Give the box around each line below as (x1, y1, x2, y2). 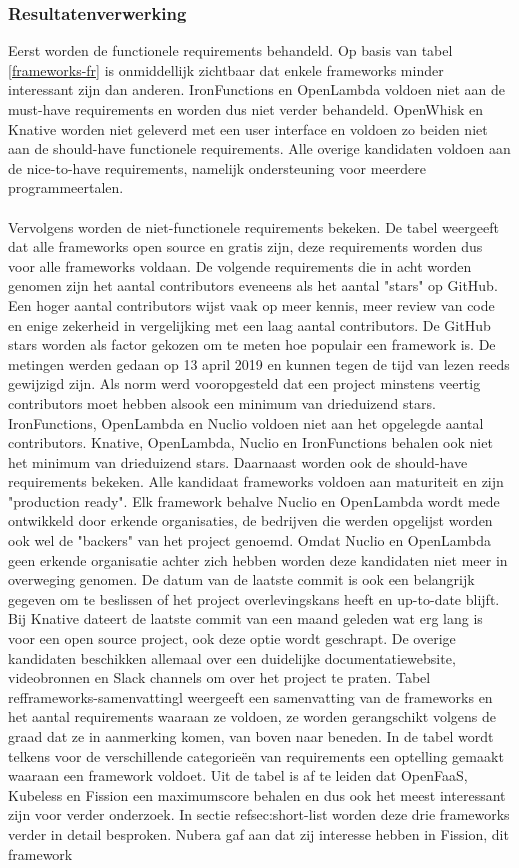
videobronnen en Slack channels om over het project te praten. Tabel (8, 667, 431, 688)
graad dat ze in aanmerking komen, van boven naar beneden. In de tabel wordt (8, 726, 494, 746)
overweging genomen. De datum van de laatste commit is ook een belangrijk (8, 569, 475, 590)
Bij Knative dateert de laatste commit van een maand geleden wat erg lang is (8, 608, 483, 629)
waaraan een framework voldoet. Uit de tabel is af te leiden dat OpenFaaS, (8, 765, 468, 786)
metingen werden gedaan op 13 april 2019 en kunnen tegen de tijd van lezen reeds (8, 353, 510, 374)
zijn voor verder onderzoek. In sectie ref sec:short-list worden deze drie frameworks (8, 804, 510, 825)
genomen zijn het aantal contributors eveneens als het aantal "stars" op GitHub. (8, 275, 498, 296)
